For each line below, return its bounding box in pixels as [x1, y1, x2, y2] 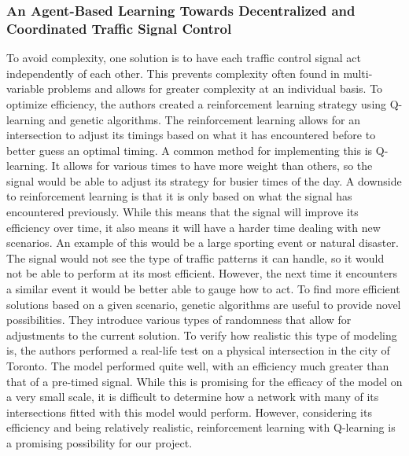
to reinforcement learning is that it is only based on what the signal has [6, 188, 352, 204]
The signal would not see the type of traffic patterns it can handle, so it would [6, 249, 385, 266]
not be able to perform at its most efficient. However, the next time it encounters [6, 265, 397, 281]
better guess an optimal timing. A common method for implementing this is [6, 142, 373, 158]
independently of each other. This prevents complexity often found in [6, 64, 340, 81]
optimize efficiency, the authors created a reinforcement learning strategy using [6, 95, 387, 112]
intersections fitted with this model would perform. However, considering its [6, 403, 372, 420]
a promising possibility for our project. [6, 434, 193, 450]
